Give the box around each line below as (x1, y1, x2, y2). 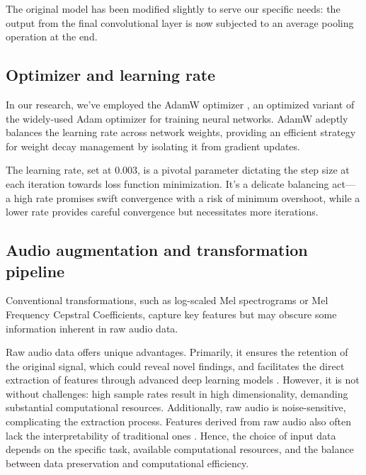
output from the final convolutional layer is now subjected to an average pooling (6, 15, 354, 30)
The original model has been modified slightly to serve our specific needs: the (6, 1, 341, 16)
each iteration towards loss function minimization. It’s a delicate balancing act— (6, 176, 355, 191)
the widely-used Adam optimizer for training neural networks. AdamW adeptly (6, 111, 348, 125)
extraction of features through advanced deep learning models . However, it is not (6, 372, 360, 387)
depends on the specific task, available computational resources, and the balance (6, 442, 354, 457)
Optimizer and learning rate (6, 64, 216, 86)
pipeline (6, 259, 65, 281)
